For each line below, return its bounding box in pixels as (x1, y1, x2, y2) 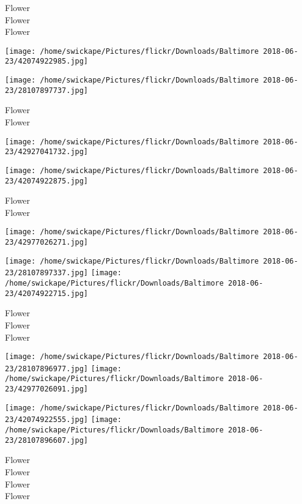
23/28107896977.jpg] (5, 364, 89, 373)
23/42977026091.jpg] (5, 385, 89, 394)
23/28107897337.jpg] (5, 269, 89, 278)
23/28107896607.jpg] (5, 435, 89, 445)
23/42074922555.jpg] (5, 415, 89, 424)
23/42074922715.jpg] (5, 289, 89, 298)
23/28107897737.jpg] (5, 86, 89, 95)
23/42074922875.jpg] (5, 176, 89, 185)
